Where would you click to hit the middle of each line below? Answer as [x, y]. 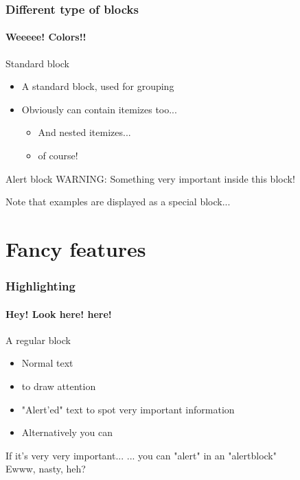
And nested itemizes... [84, 132]
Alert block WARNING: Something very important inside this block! [150, 178]
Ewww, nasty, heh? [46, 469]
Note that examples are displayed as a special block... [118, 202]
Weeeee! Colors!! [46, 37]
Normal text [47, 363]
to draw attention [59, 386]
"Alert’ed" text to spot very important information [128, 409]
